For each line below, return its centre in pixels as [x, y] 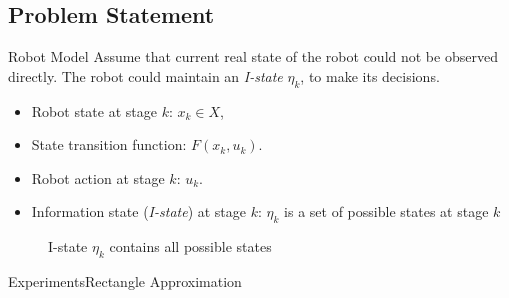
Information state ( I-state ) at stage [139, 211]
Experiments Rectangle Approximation [125, 280]
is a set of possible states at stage [386, 211]
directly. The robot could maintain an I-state [145, 75]
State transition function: [109, 144]
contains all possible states [190, 246]
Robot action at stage [98, 177]
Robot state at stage [94, 110]
